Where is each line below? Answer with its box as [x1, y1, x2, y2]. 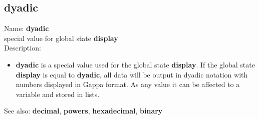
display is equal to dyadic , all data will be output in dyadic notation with [16, 69, 248, 79]
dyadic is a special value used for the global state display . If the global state [16, 59, 255, 69]
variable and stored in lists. [16, 88, 100, 99]
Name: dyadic [4, 23, 49, 33]
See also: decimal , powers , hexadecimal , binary [4, 105, 163, 116]
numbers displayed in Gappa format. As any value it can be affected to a [16, 79, 240, 89]
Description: [4, 42, 41, 53]
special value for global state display [4, 32, 118, 43]
